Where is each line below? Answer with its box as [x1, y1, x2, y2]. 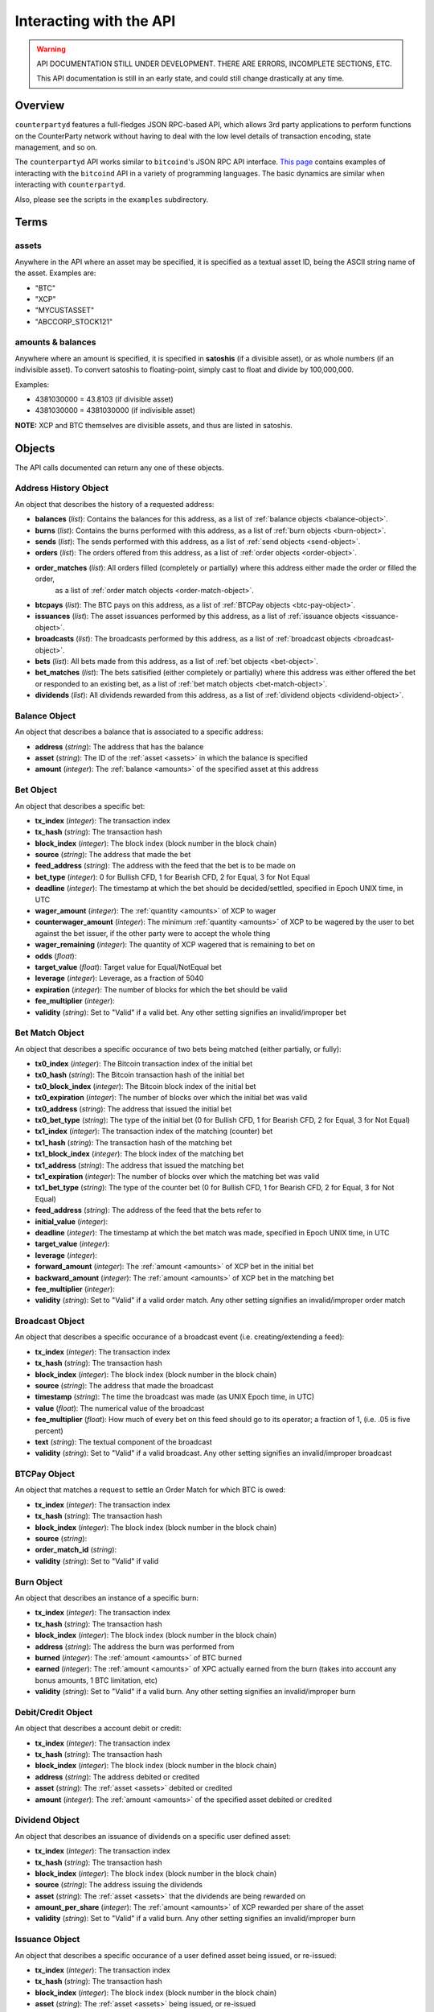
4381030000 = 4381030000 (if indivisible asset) [35, 406, 196, 415]
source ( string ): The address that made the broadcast [35, 1381, 214, 1390]
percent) [35, 1425, 63, 1436]
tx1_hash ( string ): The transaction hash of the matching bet [35, 1137, 232, 1147]
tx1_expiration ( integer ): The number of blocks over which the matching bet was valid [35, 1172, 320, 1181]
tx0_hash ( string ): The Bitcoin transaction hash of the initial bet [35, 1070, 245, 1080]
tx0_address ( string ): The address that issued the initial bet [35, 1103, 232, 1114]
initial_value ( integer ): [35, 1216, 108, 1227]
